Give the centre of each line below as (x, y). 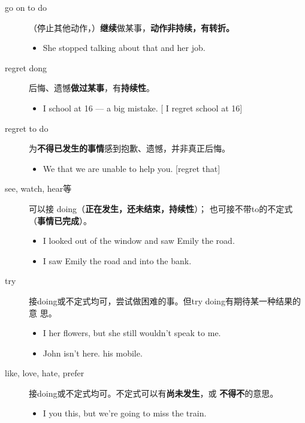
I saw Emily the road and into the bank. (117, 260)
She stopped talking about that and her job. (124, 48)
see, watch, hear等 (38, 188)
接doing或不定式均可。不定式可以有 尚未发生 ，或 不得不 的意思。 (154, 393)
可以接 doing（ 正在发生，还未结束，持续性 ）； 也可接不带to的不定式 (161, 208)
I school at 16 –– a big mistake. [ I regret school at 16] (143, 108)
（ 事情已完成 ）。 (60, 220)
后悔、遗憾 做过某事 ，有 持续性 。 (92, 88)
